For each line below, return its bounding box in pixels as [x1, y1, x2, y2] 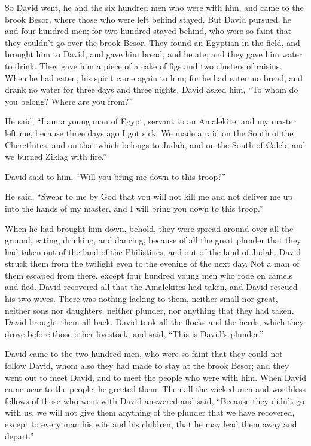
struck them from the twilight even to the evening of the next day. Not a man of [5, 257, 300, 270]
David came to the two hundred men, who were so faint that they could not [5, 347, 283, 360]
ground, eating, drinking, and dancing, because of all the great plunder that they [5, 234, 301, 246]
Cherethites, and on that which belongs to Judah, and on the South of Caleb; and [5, 138, 306, 151]
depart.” [5, 429, 34, 442]
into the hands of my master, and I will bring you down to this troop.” [5, 201, 263, 214]
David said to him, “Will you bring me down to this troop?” [5, 170, 226, 182]
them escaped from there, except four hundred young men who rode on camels [5, 268, 292, 281]
